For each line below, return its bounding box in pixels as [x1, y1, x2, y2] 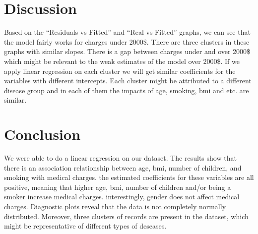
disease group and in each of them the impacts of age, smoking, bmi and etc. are [4, 85, 249, 95]
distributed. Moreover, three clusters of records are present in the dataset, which [4, 211, 249, 221]
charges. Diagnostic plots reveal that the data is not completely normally [4, 201, 226, 211]
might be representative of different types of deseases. [4, 221, 167, 231]
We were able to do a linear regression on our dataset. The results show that [4, 153, 237, 163]
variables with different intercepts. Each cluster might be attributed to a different [4, 75, 252, 86]
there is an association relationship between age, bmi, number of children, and [4, 162, 242, 173]
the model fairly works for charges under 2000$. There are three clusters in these [4, 36, 250, 47]
